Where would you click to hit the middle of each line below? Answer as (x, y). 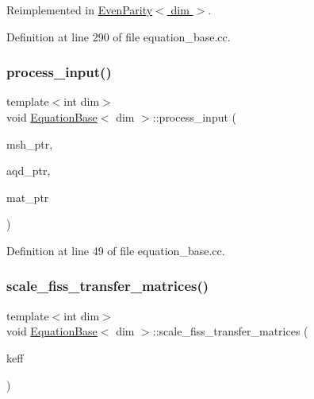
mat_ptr (28, 197)
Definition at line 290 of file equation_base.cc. (119, 36)
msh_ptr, (30, 143)
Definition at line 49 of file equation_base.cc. (116, 250)
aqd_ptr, (29, 170)
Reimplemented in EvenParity (80, 10)
